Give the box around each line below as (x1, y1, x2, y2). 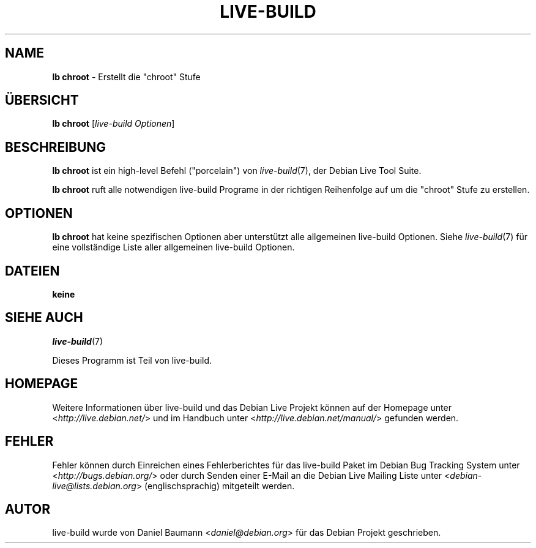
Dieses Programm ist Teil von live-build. (52, 355, 212, 366)
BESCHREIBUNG (5, 139, 106, 155)
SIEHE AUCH (5, 310, 83, 326)
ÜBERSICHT (5, 92, 79, 108)
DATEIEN (5, 263, 60, 279)
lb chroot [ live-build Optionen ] (52, 118, 175, 129)
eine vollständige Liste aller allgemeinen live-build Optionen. (52, 242, 295, 253)
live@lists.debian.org (52, 480, 136, 491)
